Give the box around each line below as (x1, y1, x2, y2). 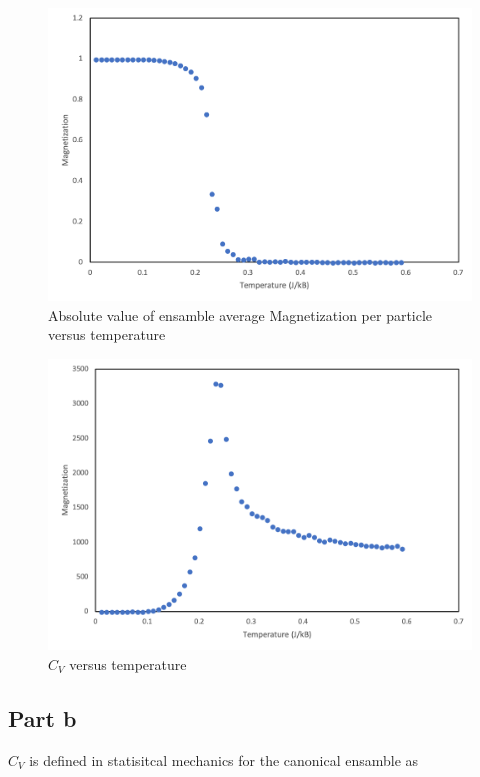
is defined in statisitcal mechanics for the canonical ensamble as (29, 749, 419, 770)
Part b (8, 702, 77, 733)
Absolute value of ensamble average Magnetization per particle (48, 304, 433, 325)
